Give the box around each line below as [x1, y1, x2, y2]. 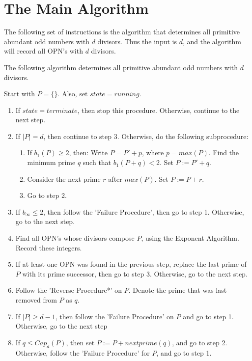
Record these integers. [15, 242, 82, 252]
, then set [66, 337, 95, 347]
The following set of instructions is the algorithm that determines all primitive [4, 27, 240, 37]
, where [141, 147, 164, 158]
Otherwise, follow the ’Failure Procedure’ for [15, 347, 150, 358]
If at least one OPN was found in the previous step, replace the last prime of [15, 259, 247, 269]
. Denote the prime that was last [128, 285, 227, 295]
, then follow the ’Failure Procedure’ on [55, 311, 174, 321]
